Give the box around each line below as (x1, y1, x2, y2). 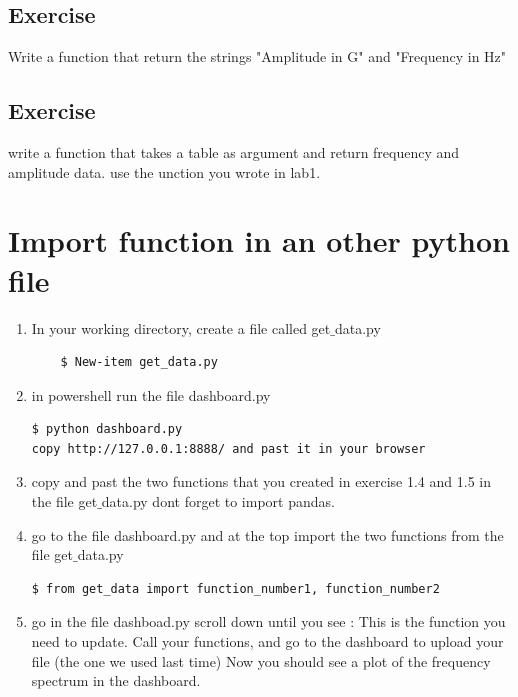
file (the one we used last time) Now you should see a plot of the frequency (31, 650, 491, 671)
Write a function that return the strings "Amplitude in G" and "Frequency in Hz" (8, 46, 507, 67)
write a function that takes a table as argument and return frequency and (8, 142, 460, 162)
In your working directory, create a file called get (31, 317, 331, 338)
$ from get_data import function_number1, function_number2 (31, 581, 440, 596)
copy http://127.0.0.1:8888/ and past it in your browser (31, 441, 426, 456)
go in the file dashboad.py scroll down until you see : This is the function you (31, 611, 506, 632)
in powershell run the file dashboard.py (31, 384, 271, 405)
